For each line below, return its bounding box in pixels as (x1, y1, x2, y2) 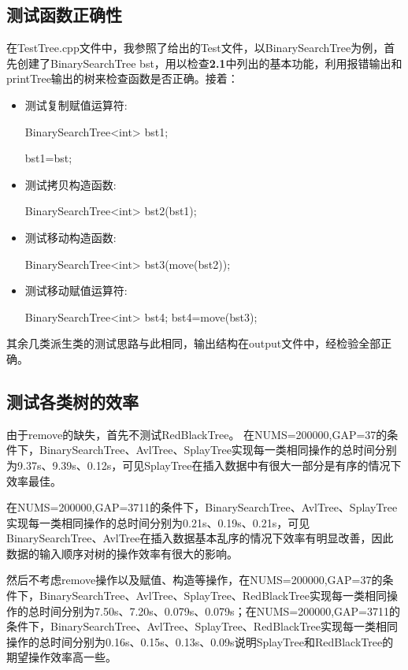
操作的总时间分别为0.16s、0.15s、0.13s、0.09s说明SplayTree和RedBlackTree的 (6, 633, 394, 650)
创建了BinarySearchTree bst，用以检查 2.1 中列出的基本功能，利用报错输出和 (17, 54, 402, 71)
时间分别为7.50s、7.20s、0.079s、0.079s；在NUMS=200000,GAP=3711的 (39, 602, 400, 619)
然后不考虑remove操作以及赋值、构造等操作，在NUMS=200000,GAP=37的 (6, 571, 383, 588)
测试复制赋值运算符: (24, 96, 128, 113)
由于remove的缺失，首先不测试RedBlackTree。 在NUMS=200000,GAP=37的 (6, 426, 388, 442)
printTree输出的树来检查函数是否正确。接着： (6, 70, 239, 87)
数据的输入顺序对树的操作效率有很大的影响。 (6, 545, 238, 561)
